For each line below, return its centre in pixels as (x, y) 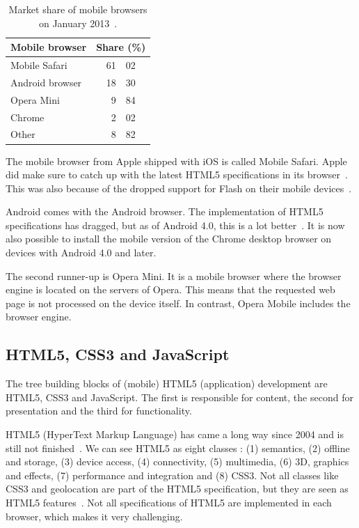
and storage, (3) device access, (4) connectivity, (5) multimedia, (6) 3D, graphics (177, 461)
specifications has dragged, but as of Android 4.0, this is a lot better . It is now (175, 225)
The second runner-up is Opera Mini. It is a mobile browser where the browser (174, 275)
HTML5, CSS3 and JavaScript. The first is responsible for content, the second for (179, 397)
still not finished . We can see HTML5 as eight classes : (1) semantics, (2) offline (178, 448)
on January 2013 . (78, 23)
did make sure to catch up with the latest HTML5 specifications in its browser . (177, 174)
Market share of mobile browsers (78, 9)
